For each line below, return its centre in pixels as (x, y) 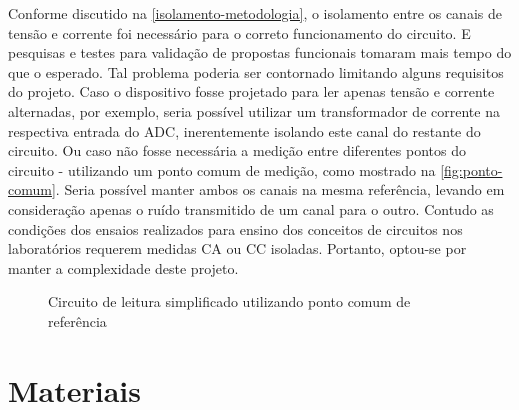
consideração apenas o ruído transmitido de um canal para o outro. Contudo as (251, 208)
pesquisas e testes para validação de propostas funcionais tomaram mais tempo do (260, 52)
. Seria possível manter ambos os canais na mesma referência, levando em (280, 189)
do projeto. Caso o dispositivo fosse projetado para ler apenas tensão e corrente (251, 91)
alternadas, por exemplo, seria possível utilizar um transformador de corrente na (254, 110)
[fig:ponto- (471, 169)
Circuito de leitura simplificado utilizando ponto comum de (229, 301)
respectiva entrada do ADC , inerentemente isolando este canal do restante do (244, 130)
